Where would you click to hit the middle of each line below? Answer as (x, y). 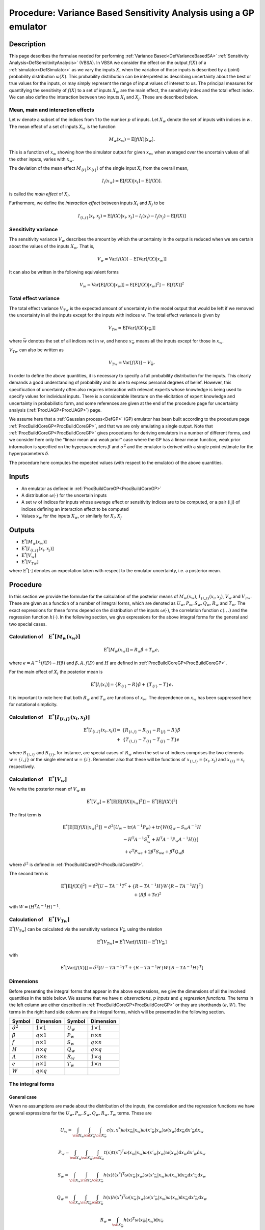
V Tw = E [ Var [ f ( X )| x (129, 329)
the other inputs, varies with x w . (41, 160)
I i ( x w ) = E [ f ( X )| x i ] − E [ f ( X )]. (132, 182)
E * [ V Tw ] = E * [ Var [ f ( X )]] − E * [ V (129, 942)
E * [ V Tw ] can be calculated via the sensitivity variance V (66, 929)
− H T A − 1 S (135, 839)
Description (27, 44)
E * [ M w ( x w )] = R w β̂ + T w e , (132, 650)
